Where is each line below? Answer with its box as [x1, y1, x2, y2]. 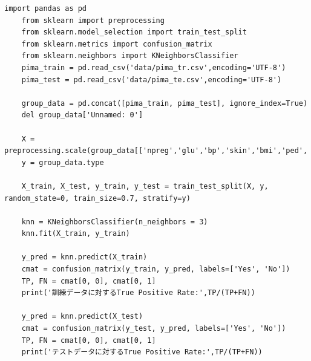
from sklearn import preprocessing [21, 16, 165, 25]
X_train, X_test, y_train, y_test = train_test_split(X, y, [21, 181, 269, 190]
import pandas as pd [4, 4, 87, 13]
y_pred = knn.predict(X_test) [21, 312, 143, 321]
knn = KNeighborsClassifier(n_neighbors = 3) [21, 217, 208, 226]
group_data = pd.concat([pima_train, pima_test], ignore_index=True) [21, 99, 308, 108]
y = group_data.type [21, 158, 104, 167]
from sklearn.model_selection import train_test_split [21, 28, 247, 37]
